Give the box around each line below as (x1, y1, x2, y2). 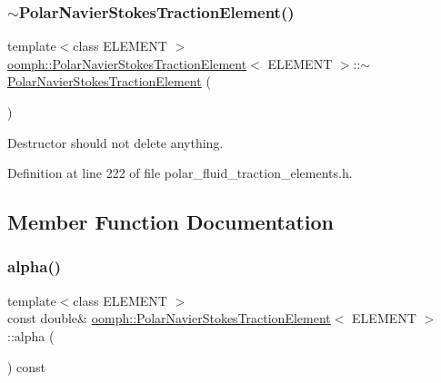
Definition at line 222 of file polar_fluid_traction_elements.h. (7, 163, 353, 182)
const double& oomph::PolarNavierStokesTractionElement (7, 309, 331, 328)
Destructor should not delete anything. (7, 133, 224, 152)
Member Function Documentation (7, 208, 335, 236)
